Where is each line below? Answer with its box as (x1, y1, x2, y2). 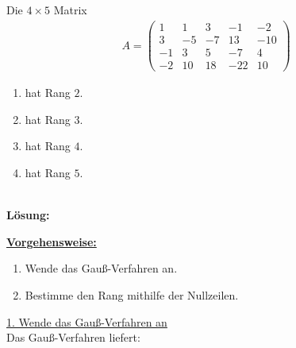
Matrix (53, 2, 87, 18)
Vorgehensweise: (6, 233, 97, 249)
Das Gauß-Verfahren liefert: (6, 329, 140, 346)
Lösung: (6, 207, 50, 223)
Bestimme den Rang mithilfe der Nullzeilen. (25, 286, 239, 303)
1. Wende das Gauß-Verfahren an (6, 313, 167, 330)
